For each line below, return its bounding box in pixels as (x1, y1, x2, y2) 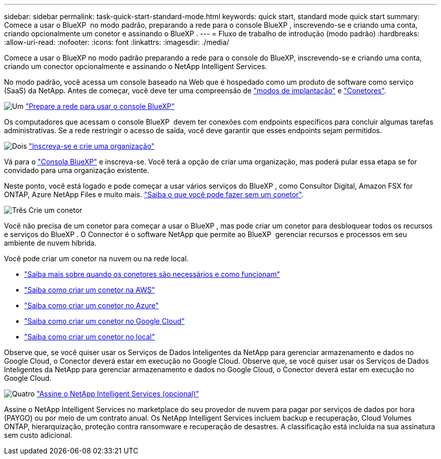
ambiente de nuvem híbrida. (4, 239, 97, 247)
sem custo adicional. (4, 431, 72, 439)
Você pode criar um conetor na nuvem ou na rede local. (4, 254, 189, 263)
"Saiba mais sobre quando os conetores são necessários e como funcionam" (24, 270, 280, 278)
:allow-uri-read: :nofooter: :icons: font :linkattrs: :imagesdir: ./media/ (4, 38, 230, 46)
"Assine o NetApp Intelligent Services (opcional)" (36, 389, 199, 398)
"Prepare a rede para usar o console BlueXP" (25, 102, 175, 110)
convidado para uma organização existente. (4, 166, 150, 175)
